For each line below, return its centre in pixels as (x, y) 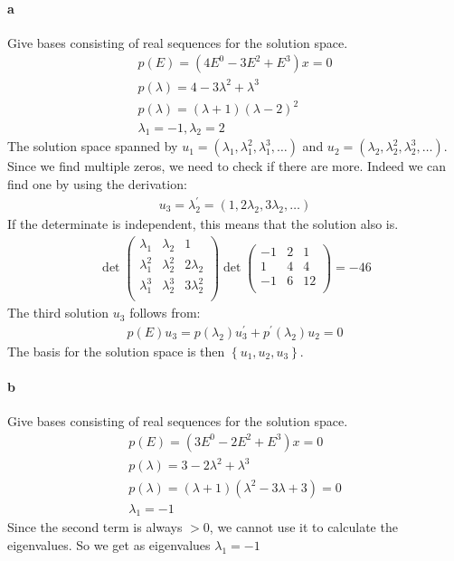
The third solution (58, 313)
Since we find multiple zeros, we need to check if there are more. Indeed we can (227, 166)
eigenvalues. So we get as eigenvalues (109, 544)
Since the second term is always (95, 527)
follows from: (165, 313)
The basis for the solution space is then (116, 351)
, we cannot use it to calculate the (303, 527)
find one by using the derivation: (97, 183)
